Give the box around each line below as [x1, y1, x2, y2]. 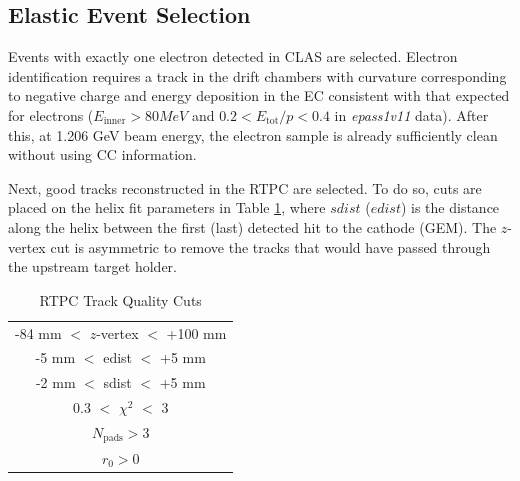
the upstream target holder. [8, 256, 177, 277]
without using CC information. [8, 144, 197, 165]
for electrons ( [8, 104, 94, 125]
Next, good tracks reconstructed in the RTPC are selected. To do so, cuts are [8, 177, 482, 198]
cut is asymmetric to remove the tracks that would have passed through [50, 236, 491, 257]
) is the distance [400, 197, 500, 218]
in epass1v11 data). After [334, 104, 489, 125]
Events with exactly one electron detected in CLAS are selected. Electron [8, 46, 458, 67]
